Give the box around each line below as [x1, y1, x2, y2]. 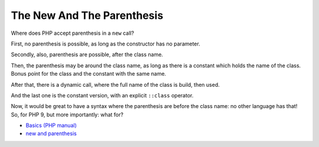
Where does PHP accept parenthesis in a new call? [11, 30, 134, 37]
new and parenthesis [25, 130, 77, 137]
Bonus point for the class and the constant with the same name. [11, 70, 167, 77]
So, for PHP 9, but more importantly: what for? [11, 111, 123, 118]
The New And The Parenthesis [11, 9, 164, 22]
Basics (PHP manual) [25, 122, 77, 129]
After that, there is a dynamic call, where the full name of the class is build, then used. [11, 81, 220, 88]
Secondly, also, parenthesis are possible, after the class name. [11, 51, 164, 58]
